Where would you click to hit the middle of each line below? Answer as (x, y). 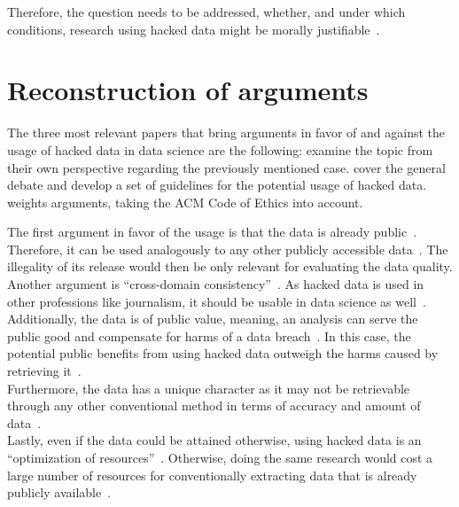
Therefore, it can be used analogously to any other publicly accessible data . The (228, 249)
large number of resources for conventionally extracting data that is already (212, 475)
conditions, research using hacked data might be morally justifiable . (194, 29)
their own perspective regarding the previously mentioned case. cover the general (226, 167)
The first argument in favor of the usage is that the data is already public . (212, 232)
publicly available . (59, 492)
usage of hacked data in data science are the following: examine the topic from (220, 149)
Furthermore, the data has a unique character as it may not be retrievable (209, 388)
